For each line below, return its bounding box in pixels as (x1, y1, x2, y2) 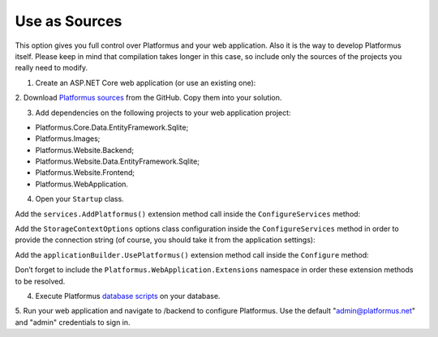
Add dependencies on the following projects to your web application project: (35, 108, 291, 117)
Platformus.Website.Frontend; (35, 168, 135, 177)
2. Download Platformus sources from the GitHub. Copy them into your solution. (15, 93, 282, 103)
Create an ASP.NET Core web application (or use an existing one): (35, 78, 256, 87)
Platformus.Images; (35, 134, 101, 143)
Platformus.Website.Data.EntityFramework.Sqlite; (35, 156, 200, 166)
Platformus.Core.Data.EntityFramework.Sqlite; (35, 122, 189, 132)
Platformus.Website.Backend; (35, 145, 134, 155)
